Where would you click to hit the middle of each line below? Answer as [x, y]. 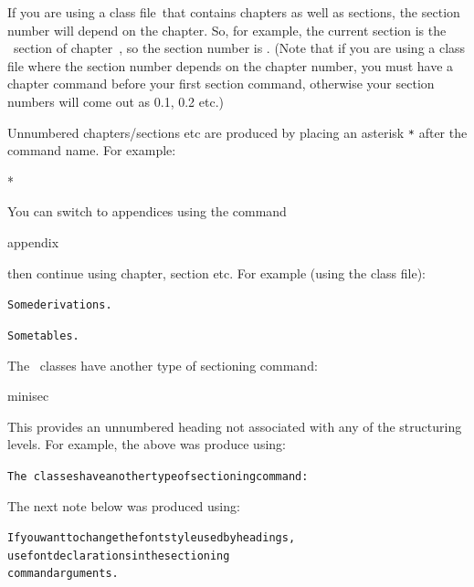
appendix [33, 242]
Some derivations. [60, 305]
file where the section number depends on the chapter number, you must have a [231, 65]
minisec [28, 396]
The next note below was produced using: [124, 505]
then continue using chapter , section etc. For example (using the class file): [216, 273]
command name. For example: [92, 150]
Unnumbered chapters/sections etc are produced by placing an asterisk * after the [237, 132]
